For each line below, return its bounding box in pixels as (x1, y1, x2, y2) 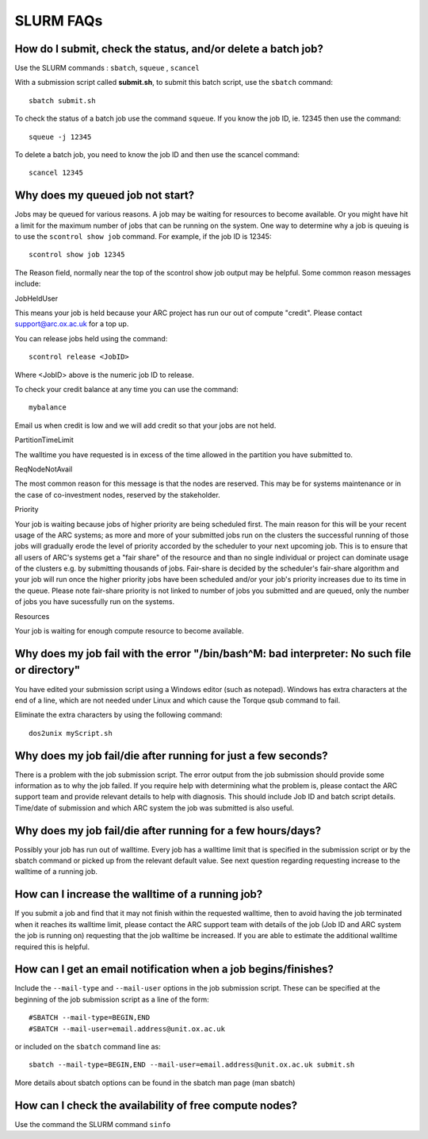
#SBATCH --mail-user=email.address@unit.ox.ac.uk (29, 1024, 226, 1033)
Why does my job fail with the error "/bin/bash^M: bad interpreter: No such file (14, 647, 411, 660)
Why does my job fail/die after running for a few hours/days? (14, 824, 321, 837)
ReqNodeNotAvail (14, 464, 73, 474)
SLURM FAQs (14, 12, 103, 29)
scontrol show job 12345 (29, 250, 125, 260)
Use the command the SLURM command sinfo (14, 1119, 171, 1129)
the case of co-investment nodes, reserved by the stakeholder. (14, 490, 221, 499)
